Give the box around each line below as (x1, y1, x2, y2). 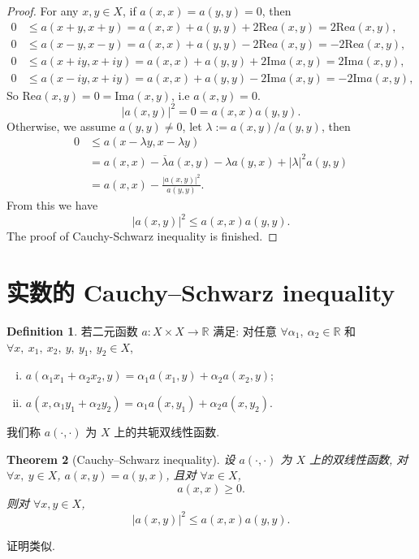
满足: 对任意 (213, 323, 277, 339)
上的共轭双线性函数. (114, 422, 220, 440)
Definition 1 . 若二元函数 (6, 323, 138, 339)
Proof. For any (6, 2, 79, 19)
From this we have (6, 197, 98, 214)
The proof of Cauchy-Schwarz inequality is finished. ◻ (6, 227, 278, 245)
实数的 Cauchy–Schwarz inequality (6, 275, 395, 309)
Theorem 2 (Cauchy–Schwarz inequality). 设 (6, 450, 235, 467)
